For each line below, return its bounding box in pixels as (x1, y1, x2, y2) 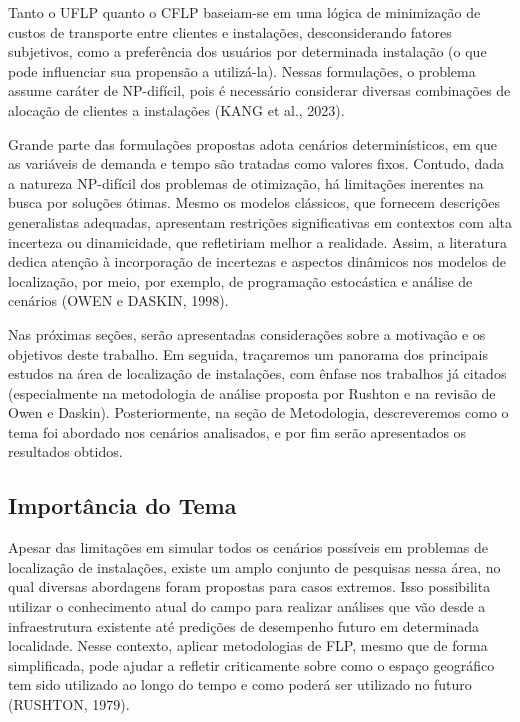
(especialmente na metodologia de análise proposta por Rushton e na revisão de (8, 382, 496, 403)
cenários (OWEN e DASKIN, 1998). (8, 290, 229, 311)
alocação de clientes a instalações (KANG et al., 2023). (8, 99, 345, 120)
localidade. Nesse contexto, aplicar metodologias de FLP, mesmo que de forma (8, 635, 488, 656)
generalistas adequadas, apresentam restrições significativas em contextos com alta (8, 211, 512, 232)
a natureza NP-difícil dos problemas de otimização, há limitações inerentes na (8, 172, 484, 193)
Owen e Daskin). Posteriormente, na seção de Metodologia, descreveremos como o (8, 402, 509, 423)
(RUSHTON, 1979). (8, 694, 130, 715)
